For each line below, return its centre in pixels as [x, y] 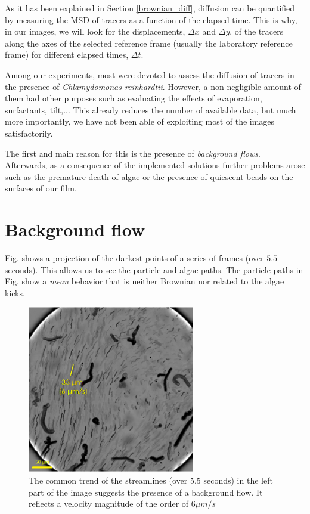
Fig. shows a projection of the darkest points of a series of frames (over [134, 258]
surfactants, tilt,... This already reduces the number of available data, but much [151, 109]
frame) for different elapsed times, [67, 55]
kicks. [15, 292]
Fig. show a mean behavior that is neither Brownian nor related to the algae [145, 281]
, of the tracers [257, 31]
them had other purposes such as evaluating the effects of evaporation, [134, 98]
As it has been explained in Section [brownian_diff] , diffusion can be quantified [150, 8]
